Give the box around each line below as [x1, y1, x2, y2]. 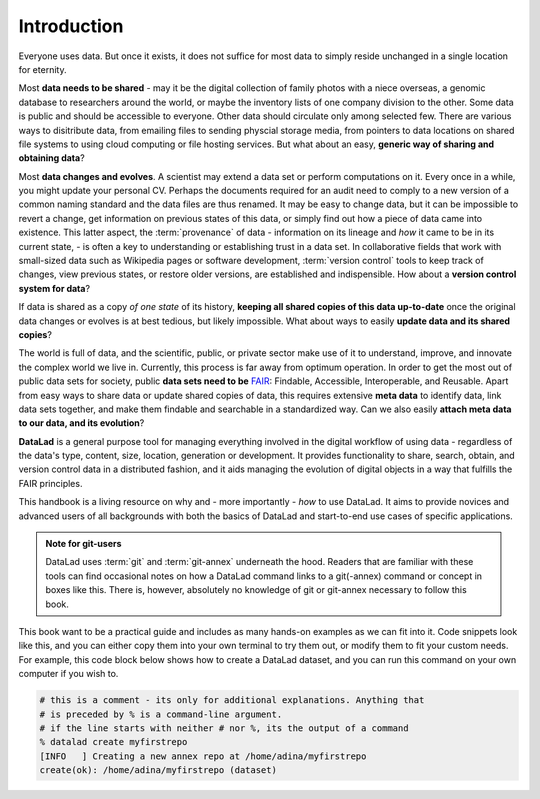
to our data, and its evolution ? [18, 417, 145, 429]
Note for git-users [45, 538, 122, 550]
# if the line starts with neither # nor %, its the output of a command [39, 722, 409, 734]
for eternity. [18, 63, 67, 75]
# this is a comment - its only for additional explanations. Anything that [39, 695, 425, 706]
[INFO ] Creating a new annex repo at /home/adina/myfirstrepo [39, 750, 367, 762]
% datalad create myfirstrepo [39, 736, 188, 748]
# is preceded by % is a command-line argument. [39, 708, 283, 720]
